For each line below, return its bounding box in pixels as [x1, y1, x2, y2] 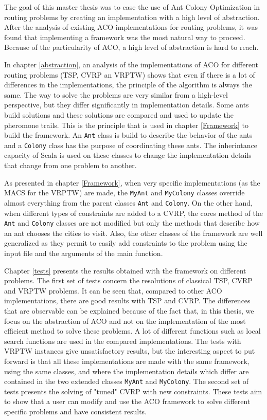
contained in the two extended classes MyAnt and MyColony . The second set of [4, 376, 248, 387]
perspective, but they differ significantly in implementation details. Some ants [4, 99, 249, 110]
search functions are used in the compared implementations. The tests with [4, 335, 241, 346]
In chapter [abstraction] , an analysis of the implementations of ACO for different [4, 59, 258, 69]
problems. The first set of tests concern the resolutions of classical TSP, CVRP [4, 275, 253, 286]
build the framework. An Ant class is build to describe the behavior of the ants [4, 130, 253, 140]
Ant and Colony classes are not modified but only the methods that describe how [4, 217, 260, 228]
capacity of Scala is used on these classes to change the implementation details [4, 150, 252, 160]
